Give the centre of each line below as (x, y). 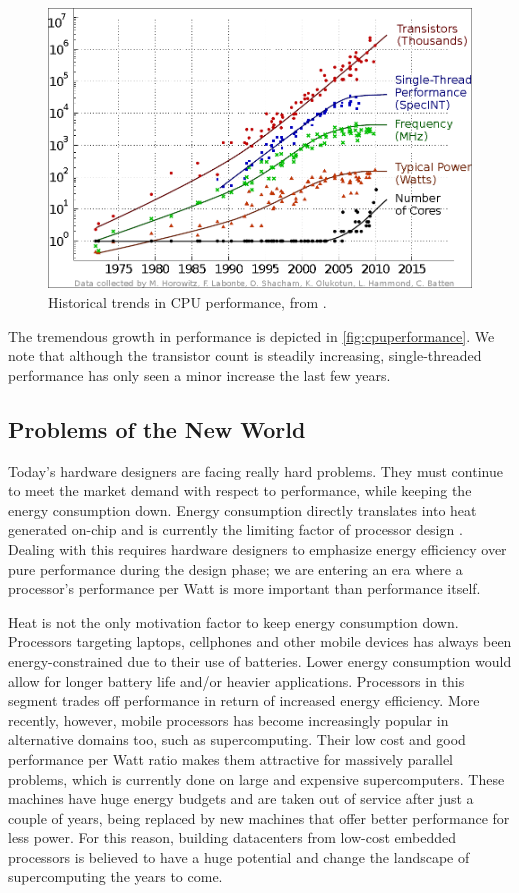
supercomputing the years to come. (115, 876)
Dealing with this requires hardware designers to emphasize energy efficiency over (257, 548)
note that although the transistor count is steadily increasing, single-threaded (245, 355)
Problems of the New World (157, 428)
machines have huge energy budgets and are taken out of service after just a (241, 798)
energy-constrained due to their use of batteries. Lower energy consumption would (260, 660)
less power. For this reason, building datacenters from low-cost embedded (232, 837)
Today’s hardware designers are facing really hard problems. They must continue (255, 470)
